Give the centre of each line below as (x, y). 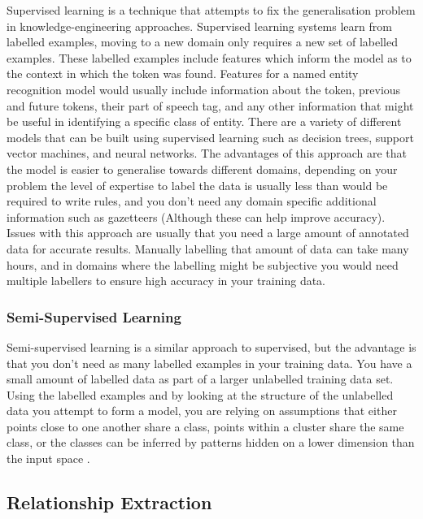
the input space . (48, 458)
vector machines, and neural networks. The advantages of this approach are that (207, 153)
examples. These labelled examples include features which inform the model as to (209, 57)
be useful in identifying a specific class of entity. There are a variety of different (204, 121)
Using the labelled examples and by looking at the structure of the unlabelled (200, 394)
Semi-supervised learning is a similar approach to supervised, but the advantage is (211, 346)
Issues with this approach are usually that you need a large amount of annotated (208, 233)
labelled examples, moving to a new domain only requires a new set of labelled (202, 42)
